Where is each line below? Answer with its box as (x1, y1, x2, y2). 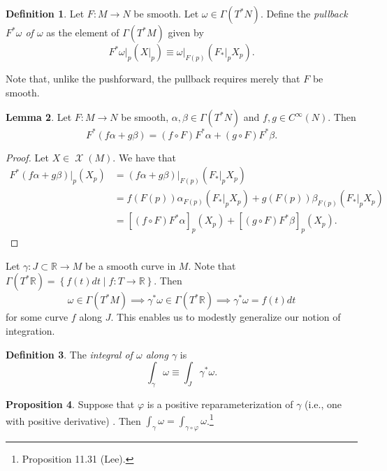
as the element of (46, 25, 119, 39)
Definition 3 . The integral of (6, 347, 133, 361)
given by (168, 25, 204, 39)
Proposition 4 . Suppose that (6, 396, 135, 411)
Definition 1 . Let (6, 6, 85, 20)
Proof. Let (6, 150, 49, 164)
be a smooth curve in (85, 258, 176, 273)
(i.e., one (305, 396, 342, 411)
